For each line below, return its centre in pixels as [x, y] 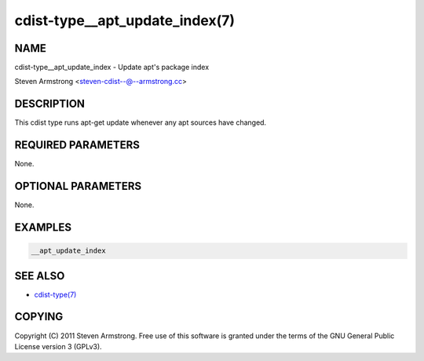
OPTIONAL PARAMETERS [78, 186]
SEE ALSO [40, 276]
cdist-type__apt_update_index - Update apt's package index [112, 67]
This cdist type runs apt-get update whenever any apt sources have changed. [141, 122]
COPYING [39, 317]
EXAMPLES [43, 227]
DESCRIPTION [50, 104]
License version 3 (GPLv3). [58, 346]
